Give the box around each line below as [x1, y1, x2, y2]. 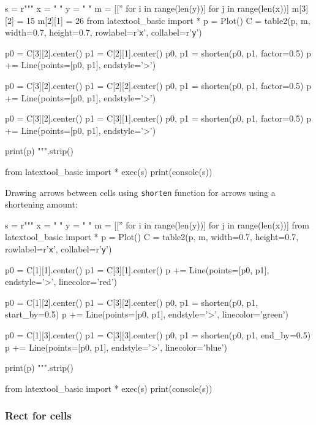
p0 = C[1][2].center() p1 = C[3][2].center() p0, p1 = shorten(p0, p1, [5, 295, 258, 308]
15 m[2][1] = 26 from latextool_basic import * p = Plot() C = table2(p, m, [26, 14, 310, 26]
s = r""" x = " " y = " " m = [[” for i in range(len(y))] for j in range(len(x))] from [5, 218, 310, 231]
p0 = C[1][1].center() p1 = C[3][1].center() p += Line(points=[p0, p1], [5, 263, 269, 276]
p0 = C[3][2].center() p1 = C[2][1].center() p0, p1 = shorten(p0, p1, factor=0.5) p [5, 46, 311, 59]
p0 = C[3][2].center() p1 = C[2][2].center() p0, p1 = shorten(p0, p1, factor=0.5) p [5, 79, 311, 92]
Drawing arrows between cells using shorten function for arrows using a [5, 185, 276, 198]
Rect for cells [5, 408, 72, 423]
